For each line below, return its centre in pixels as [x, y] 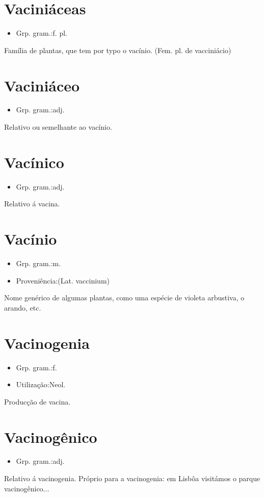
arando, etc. [23, 307]
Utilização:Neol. [41, 384]
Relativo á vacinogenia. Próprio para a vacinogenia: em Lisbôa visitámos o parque [132, 478]
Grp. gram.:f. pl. [42, 33]
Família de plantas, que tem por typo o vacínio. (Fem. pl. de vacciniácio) [118, 50]
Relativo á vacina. [32, 204]
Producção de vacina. [37, 401]
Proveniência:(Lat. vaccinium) [63, 280]
